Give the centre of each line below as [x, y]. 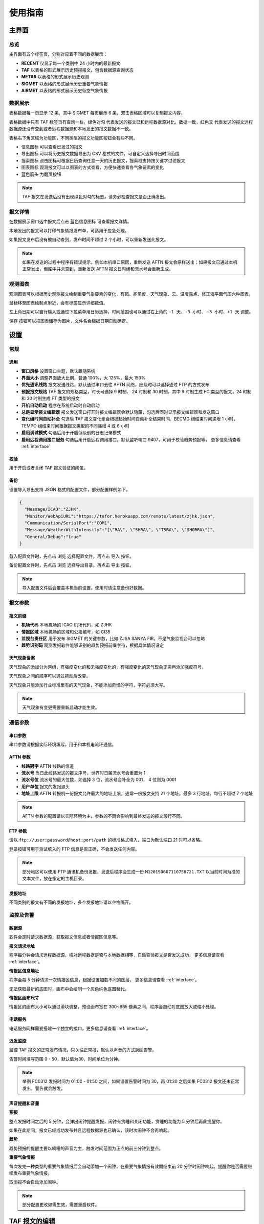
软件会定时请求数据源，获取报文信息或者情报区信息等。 [65, 937]
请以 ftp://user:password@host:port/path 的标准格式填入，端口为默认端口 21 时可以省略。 [107, 840]
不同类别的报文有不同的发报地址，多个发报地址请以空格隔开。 [71, 902]
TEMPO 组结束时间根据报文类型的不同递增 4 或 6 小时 [75, 425]
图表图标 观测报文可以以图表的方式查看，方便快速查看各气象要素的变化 [92, 167]
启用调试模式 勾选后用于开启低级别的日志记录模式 [71, 433]
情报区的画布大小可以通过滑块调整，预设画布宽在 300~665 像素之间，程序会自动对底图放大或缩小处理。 [114, 1007]
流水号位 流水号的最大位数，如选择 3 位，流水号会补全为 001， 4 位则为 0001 [99, 780]
